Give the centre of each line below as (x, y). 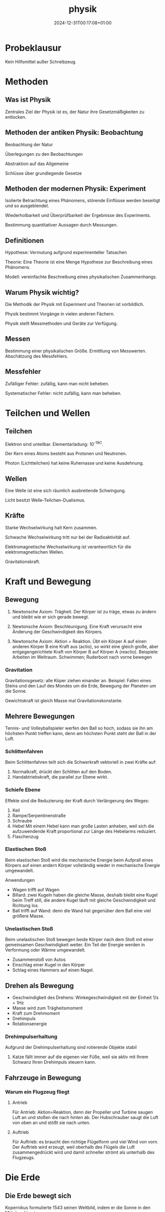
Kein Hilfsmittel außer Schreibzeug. (41, 62)
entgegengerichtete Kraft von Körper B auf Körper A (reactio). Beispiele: (85, 651)
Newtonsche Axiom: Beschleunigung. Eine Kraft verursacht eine (77, 626)
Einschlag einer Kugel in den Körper (49, 965)
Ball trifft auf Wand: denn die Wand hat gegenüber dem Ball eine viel (82, 910)
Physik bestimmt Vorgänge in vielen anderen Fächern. (60, 314)
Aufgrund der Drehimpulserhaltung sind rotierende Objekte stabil (71, 1047)
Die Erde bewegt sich (38, 1195)
